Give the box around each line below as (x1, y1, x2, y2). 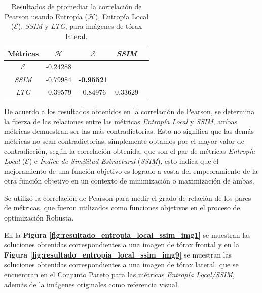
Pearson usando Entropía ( (4, 11, 88, 21)
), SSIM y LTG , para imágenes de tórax (18, 21, 142, 31)
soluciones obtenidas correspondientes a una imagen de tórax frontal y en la (4, 239, 240, 250)
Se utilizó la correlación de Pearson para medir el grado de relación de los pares (4, 192, 251, 203)
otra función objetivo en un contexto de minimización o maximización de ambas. (4, 175, 254, 186)
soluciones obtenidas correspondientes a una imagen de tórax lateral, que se (4, 259, 239, 270)
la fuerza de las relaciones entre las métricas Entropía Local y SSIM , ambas (4, 116, 237, 126)
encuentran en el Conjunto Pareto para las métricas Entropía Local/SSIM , (4, 269, 235, 279)
